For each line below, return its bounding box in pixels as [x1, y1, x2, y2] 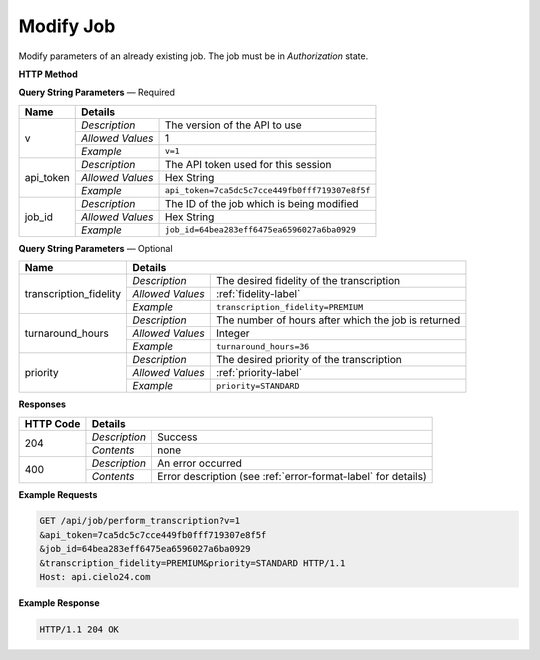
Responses [18, 398, 67, 410]
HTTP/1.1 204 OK [39, 624, 120, 635]
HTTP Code [24, 416, 81, 430]
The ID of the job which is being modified [164, 196, 359, 210]
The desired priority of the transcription [215, 353, 402, 367]
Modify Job [18, 15, 116, 37]
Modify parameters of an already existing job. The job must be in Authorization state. [18, 50, 369, 62]
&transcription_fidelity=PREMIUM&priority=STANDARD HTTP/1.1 [39, 557, 346, 569]
